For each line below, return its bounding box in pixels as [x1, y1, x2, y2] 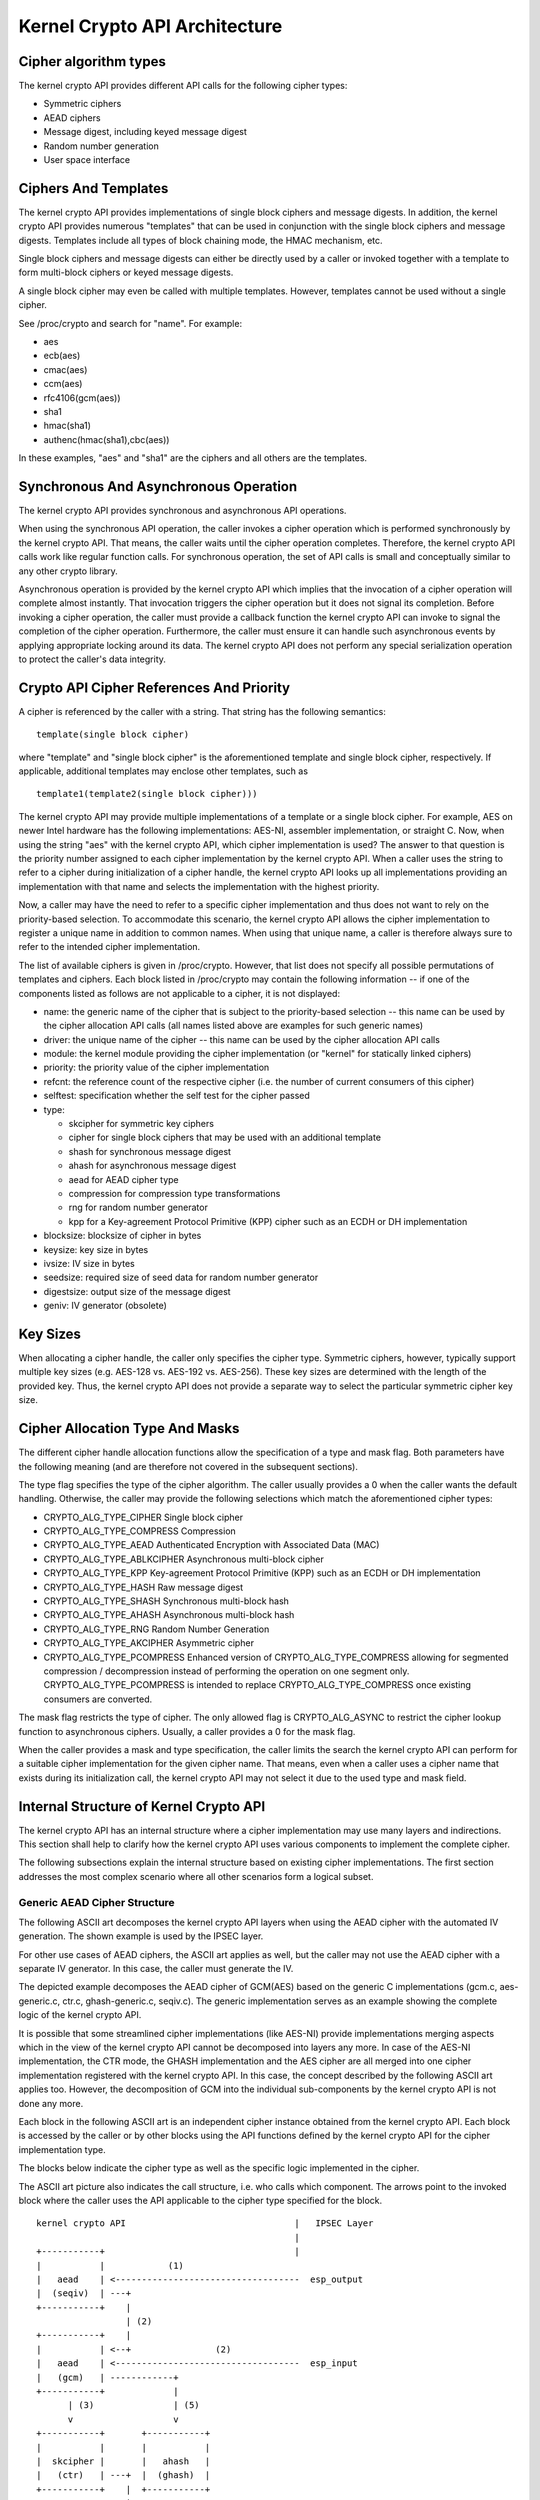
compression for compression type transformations [68, 1188, 281, 1199]
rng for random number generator [68, 1201, 209, 1214]
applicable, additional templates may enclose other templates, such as [18, 765, 309, 777]
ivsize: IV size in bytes [43, 1257, 135, 1269]
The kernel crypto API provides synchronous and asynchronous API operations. [18, 505, 347, 517]
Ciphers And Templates [18, 180, 169, 197]
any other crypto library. [18, 565, 119, 577]
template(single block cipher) [36, 729, 190, 740]
